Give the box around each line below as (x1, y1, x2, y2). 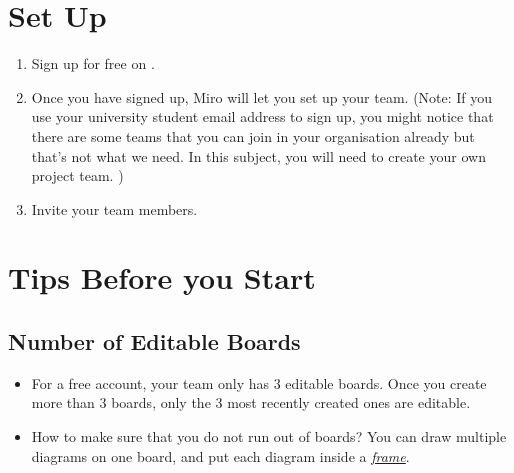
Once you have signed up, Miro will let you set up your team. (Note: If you (31, 86, 493, 107)
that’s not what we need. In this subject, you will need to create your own (31, 145, 486, 166)
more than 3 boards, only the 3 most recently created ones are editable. (31, 392, 471, 413)
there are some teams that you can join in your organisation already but (31, 125, 475, 146)
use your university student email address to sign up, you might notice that (31, 106, 494, 127)
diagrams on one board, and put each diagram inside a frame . (31, 445, 410, 466)
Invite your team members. (31, 198, 198, 219)
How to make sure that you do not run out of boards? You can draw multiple (31, 426, 507, 447)
